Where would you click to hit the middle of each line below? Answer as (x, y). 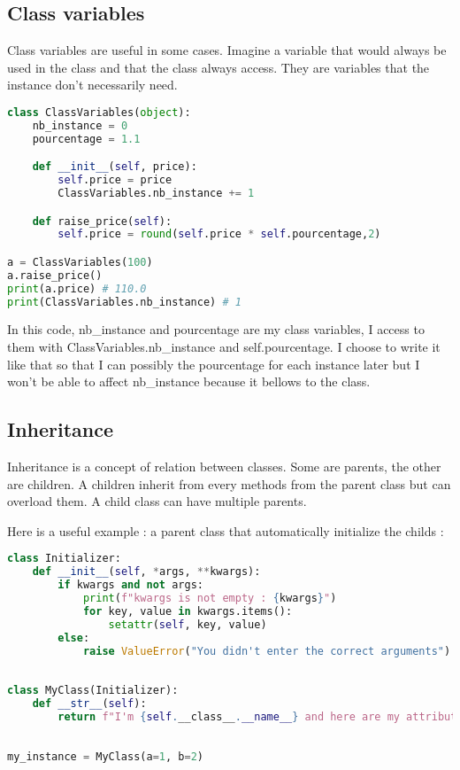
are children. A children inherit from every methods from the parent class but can (229, 483)
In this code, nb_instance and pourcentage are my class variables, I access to (216, 329)
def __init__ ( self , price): (115, 167)
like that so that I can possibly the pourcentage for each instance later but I (214, 364)
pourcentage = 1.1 (86, 139)
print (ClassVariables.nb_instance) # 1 (124, 302)
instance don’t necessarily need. (92, 85)
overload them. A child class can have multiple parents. (157, 501)
